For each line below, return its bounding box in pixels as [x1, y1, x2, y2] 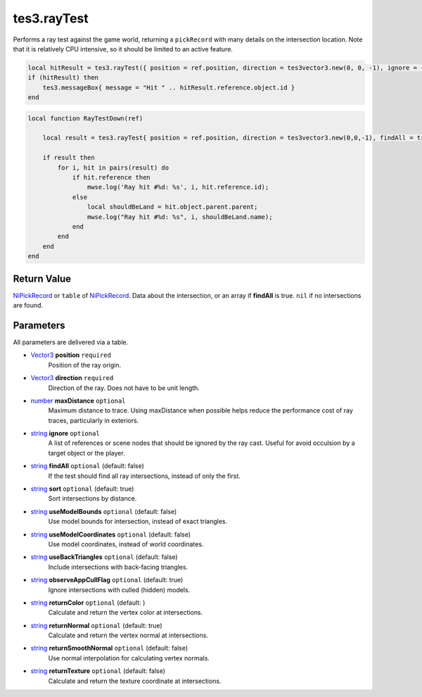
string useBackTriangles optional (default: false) [30, 553, 179, 561]
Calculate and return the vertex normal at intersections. [48, 631, 209, 640]
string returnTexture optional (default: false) [30, 667, 165, 675]
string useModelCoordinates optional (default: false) [30, 530, 191, 539]
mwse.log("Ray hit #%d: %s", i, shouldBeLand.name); [87, 213, 273, 221]
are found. [13, 301, 44, 310]
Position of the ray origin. [48, 360, 122, 369]
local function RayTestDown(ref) [27, 114, 143, 123]
